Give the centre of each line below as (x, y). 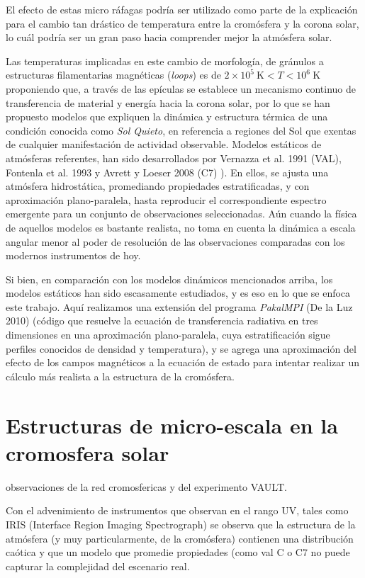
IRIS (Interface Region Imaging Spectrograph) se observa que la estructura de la (181, 524)
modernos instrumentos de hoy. (73, 255)
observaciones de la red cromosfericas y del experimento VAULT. (146, 486)
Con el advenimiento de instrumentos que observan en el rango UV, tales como (177, 510)
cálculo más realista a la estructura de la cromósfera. (120, 376)
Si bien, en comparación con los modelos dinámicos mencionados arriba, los (169, 279)
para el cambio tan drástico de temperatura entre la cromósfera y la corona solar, (182, 23)
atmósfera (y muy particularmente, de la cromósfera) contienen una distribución (180, 538)
